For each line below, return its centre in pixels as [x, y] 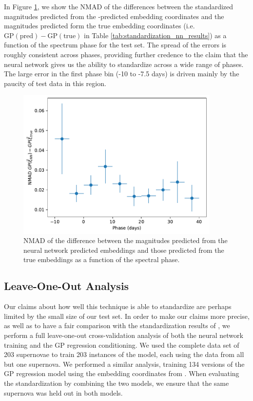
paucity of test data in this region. [55, 83]
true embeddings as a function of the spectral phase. [102, 259]
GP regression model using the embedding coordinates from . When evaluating [122, 373]
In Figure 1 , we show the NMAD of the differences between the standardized [119, 6]
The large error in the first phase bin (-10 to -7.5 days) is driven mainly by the [122, 74]
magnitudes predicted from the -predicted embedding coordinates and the [114, 16]
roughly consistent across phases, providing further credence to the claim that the [126, 54]
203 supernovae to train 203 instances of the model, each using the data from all [124, 354]
